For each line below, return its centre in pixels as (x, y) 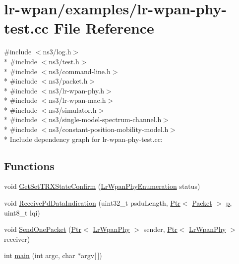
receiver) (17, 239)
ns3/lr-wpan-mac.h (77, 100)
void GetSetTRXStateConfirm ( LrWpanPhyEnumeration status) (102, 186)
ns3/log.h (57, 52)
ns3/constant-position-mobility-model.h (109, 129)
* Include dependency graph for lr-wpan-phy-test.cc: (83, 139)
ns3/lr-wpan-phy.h (76, 90)
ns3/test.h (64, 61)
